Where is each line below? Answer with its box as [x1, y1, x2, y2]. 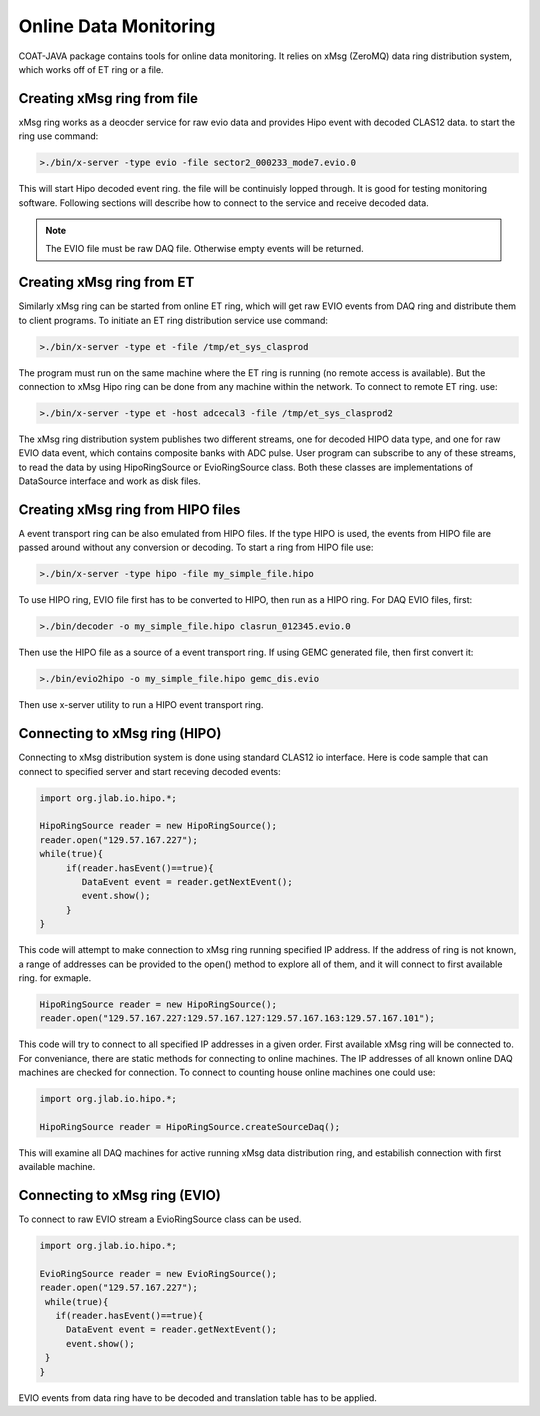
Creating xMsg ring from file [18, 90, 199, 107]
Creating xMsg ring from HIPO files [18, 501, 241, 518]
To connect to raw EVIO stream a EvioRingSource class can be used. [18, 1213, 302, 1225]
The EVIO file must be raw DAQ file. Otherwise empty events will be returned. [45, 243, 364, 255]
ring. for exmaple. [18, 971, 92, 984]
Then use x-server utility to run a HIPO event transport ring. [18, 699, 264, 711]
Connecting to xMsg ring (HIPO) [18, 725, 222, 742]
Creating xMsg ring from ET [18, 274, 195, 291]
